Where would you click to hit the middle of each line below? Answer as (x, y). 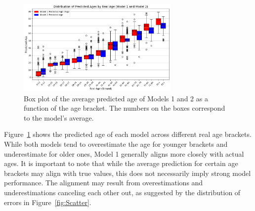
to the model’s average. (59, 117)
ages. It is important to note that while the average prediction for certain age (121, 163)
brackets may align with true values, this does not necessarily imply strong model (127, 173)
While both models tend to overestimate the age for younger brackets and (116, 144)
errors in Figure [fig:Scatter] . (48, 202)
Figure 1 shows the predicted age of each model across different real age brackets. (128, 134)
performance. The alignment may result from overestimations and (104, 183)
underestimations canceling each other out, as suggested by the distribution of (122, 192)
